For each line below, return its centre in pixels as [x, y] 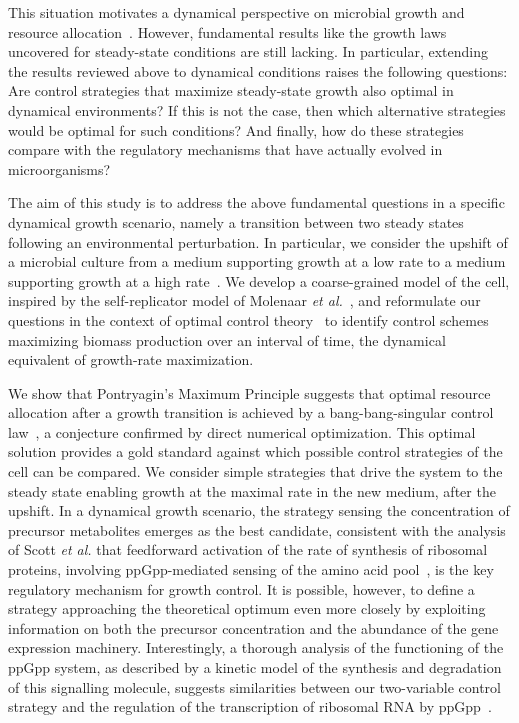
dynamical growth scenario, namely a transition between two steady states [236, 221]
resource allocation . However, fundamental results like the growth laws [227, 31]
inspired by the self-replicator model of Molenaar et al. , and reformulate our [244, 300]
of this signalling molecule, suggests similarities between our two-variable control [254, 686]
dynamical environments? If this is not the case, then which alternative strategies [257, 109]
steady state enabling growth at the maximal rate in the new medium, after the [252, 490]
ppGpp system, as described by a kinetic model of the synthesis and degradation [255, 667]
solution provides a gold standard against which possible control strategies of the [255, 451]
